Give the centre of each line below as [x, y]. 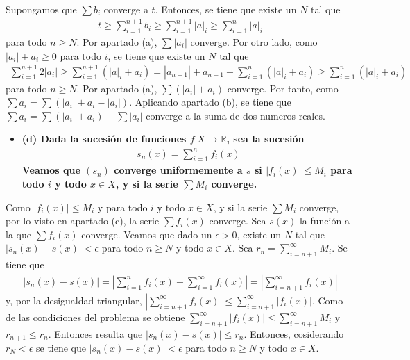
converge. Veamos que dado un [147, 234]
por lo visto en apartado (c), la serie [83, 221]
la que [18, 234]
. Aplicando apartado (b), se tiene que [210, 102]
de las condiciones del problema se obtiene [95, 317]
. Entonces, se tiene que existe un [226, 9]
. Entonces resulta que [95, 333]
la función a [324, 221]
